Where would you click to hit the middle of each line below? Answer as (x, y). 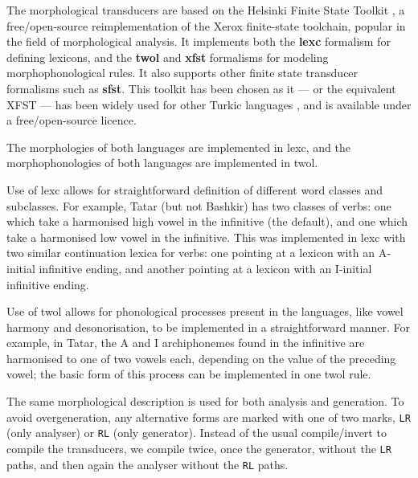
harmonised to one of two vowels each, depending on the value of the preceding (201, 358)
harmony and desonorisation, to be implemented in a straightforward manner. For (209, 327)
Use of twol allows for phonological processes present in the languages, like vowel (205, 311)
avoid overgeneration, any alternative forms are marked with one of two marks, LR (209, 417)
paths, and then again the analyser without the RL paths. (148, 464)
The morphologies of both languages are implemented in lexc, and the (179, 147)
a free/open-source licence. (72, 120)
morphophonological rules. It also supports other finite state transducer (182, 73)
